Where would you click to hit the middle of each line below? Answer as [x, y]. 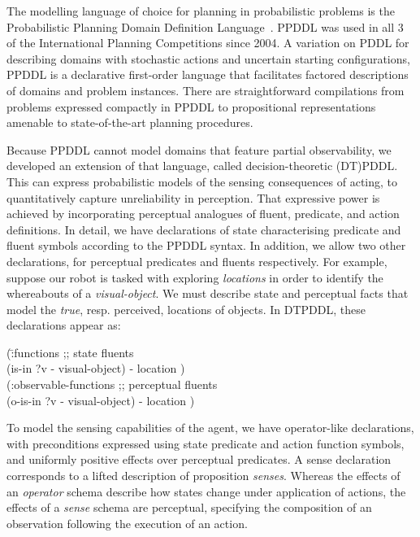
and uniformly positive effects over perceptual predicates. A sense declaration [199, 459]
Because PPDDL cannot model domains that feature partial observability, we [199, 149]
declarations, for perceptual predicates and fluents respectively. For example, [197, 261]
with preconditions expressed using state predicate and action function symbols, [206, 443]
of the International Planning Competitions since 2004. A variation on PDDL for [208, 43]
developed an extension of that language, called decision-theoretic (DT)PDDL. [202, 166]
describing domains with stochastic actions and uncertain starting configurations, [208, 58]
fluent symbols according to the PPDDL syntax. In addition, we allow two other [206, 245]
